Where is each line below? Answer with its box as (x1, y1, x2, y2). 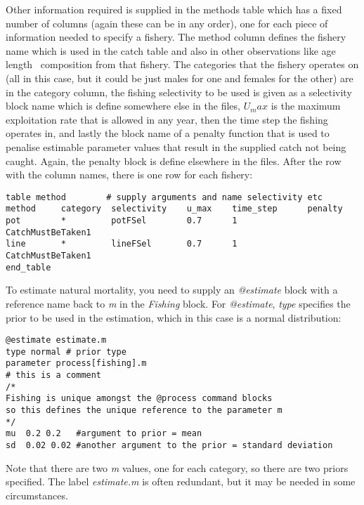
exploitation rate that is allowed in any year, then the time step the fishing (6, 112, 328, 126)
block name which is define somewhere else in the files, (6, 98, 240, 113)
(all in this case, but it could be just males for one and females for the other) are (6, 70, 353, 85)
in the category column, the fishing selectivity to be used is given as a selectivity (6, 84, 352, 99)
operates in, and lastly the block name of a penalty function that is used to (6, 126, 330, 140)
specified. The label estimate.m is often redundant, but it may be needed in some (6, 474, 356, 489)
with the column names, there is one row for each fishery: (6, 167, 253, 182)
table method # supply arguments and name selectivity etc (6, 192, 323, 202)
